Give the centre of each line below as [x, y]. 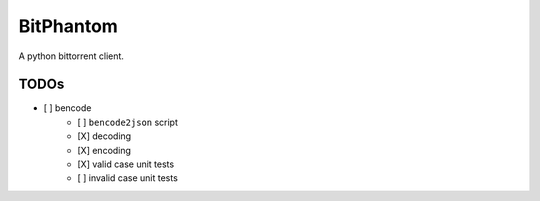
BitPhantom [68, 26]
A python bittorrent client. [71, 56]
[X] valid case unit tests [126, 164]
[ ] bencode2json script [128, 122]
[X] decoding [104, 136]
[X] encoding [104, 150]
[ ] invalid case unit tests [128, 178]
